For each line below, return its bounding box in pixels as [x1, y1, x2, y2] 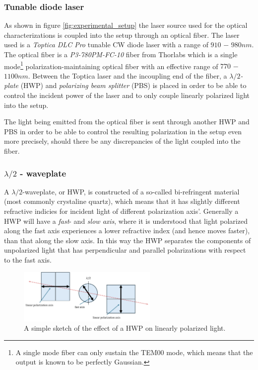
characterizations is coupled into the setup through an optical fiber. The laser [4, 29, 240, 40]
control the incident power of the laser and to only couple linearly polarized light [4, 90, 250, 100]
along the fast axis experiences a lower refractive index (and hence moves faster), [4, 225, 250, 236]
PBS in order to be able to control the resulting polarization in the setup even [4, 126, 242, 136]
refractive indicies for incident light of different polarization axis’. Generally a [4, 206, 239, 216]
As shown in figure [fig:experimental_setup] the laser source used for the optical [4, 20, 248, 30]
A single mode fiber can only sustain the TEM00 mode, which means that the [15, 347, 253, 357]
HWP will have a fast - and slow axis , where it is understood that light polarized [4, 215, 248, 226]
